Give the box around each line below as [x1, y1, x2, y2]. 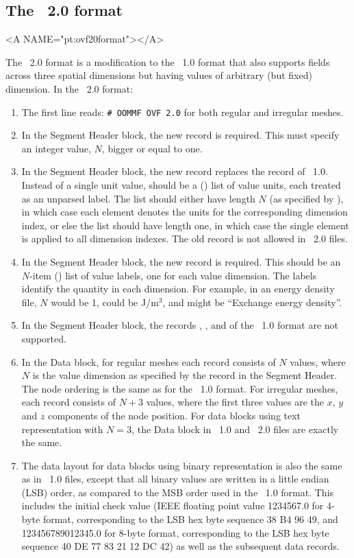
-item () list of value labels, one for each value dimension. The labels [29, 268, 317, 282]
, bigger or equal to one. [101, 141, 203, 155]
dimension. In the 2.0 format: [5, 81, 134, 95]
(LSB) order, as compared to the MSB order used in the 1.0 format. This [21, 485, 334, 499]
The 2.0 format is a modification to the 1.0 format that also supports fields [5, 54, 330, 69]
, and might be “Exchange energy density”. [162, 294, 342, 309]
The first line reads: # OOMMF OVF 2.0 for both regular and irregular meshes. [21, 104, 344, 119]
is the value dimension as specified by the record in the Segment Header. [32, 368, 338, 382]
